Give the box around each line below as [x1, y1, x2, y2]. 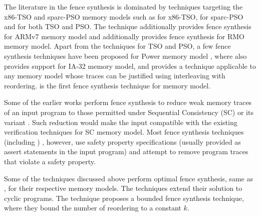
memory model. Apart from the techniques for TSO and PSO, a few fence [4, 41, 231, 51]
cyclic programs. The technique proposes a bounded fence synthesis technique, [4, 192, 244, 203]
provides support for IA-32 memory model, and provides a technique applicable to [4, 60, 256, 71]
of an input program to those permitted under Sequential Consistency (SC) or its [4, 106, 253, 117]
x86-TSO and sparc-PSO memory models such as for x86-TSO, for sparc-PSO [4, 11, 243, 22]
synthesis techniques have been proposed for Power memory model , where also [4, 50, 247, 61]
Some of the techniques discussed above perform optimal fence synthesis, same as [4, 173, 253, 183]
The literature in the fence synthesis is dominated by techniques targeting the [4, 2, 243, 12]
